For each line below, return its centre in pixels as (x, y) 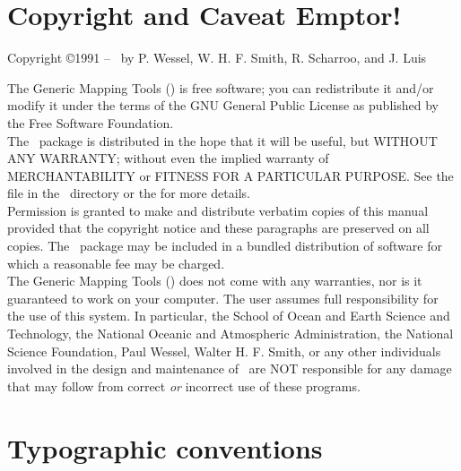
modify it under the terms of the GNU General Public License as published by (223, 105)
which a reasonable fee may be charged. (116, 263)
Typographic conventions (165, 447)
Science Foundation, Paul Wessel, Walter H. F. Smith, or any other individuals (224, 351)
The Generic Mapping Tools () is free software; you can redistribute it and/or (221, 87)
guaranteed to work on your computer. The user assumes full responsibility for (223, 298)
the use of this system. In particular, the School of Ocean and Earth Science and (229, 316)
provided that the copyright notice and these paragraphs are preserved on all (218, 228)
